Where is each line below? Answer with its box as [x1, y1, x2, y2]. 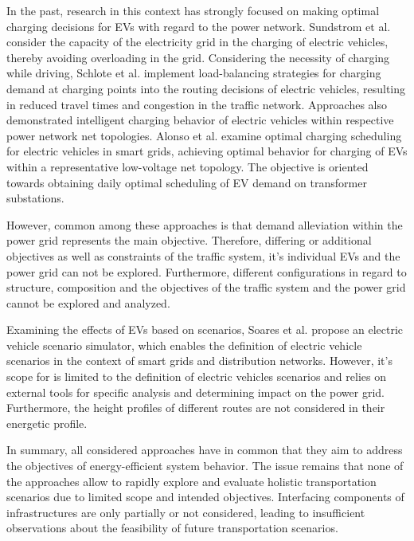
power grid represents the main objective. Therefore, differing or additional [6, 232, 372, 249]
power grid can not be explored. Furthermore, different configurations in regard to [6, 263, 407, 280]
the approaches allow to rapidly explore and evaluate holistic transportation [6, 472, 377, 489]
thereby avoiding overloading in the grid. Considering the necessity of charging [6, 49, 390, 65]
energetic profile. [6, 414, 88, 431]
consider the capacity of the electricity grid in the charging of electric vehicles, [6, 33, 389, 50]
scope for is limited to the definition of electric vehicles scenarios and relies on [6, 368, 386, 385]
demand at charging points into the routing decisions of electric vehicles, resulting [6, 80, 406, 96]
